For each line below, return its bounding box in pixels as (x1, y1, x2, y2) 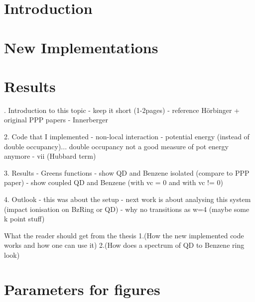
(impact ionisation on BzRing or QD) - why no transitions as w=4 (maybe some (4, 203, 250, 214)
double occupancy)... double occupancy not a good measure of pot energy (4, 141, 229, 151)
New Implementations (4, 37, 158, 57)
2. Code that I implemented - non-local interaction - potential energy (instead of (4, 131, 250, 142)
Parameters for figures (4, 279, 160, 299)
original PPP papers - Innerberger (4, 114, 108, 125)
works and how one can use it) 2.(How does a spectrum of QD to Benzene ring (4, 240, 245, 250)
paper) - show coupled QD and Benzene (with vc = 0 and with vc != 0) (4, 177, 223, 188)
